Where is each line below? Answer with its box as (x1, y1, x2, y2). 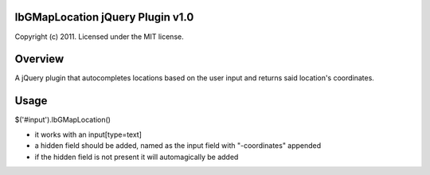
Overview (14, 52, 64, 66)
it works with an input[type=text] (34, 130, 143, 139)
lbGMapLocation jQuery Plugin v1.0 (14, 10, 194, 24)
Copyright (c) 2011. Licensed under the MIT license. (14, 32, 184, 41)
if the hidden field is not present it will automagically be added (34, 152, 239, 161)
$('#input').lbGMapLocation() (14, 115, 111, 125)
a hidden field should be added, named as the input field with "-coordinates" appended (34, 141, 322, 150)
